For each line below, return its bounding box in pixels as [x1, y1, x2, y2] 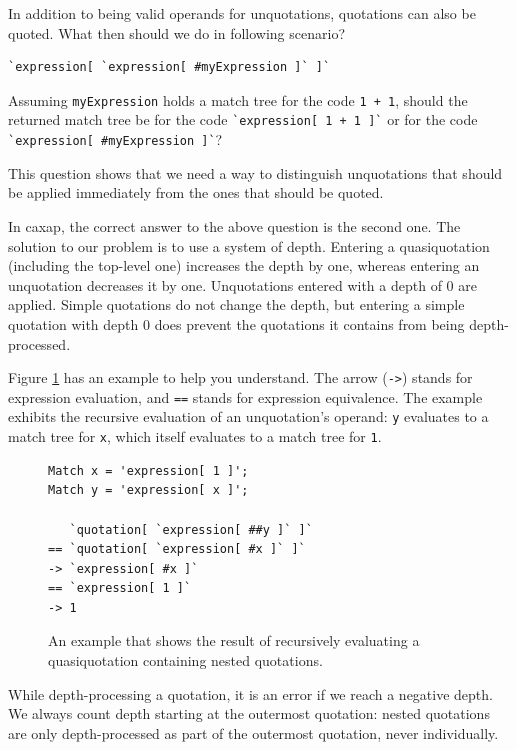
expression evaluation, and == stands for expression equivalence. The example [8, 386, 483, 407]
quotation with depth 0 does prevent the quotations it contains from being [8, 313, 465, 334]
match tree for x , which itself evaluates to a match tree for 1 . [8, 426, 382, 447]
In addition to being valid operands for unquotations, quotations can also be [8, 3, 476, 23]
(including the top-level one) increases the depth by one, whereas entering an [8, 255, 480, 276]
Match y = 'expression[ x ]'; [48, 483, 249, 498]
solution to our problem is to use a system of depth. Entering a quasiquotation [8, 235, 490, 256]
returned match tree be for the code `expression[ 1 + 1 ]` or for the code [8, 109, 478, 130]
